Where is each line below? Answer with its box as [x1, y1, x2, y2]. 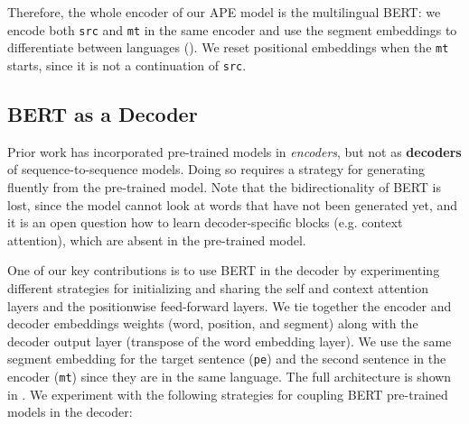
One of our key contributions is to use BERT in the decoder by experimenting [7, 261, 440, 280]
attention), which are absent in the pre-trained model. [7, 230, 306, 249]
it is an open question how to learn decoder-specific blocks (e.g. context [7, 213, 403, 232]
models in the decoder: [7, 402, 133, 421]
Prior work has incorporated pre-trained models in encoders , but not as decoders [7, 142, 462, 161]
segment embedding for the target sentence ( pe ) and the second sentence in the [7, 349, 446, 368]
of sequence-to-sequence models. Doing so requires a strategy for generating [7, 160, 426, 179]
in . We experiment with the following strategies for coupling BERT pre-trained [7, 384, 448, 403]
